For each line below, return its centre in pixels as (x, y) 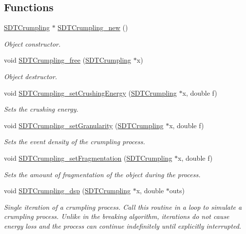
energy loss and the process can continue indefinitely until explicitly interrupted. (123, 226)
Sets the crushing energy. (41, 109)
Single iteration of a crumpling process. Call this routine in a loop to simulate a (123, 207)
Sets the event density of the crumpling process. (75, 142)
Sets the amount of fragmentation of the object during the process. (102, 174)
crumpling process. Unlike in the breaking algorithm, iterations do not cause (117, 216)
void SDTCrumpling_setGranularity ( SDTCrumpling (84, 125)
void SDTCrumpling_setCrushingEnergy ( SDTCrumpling (90, 92)
